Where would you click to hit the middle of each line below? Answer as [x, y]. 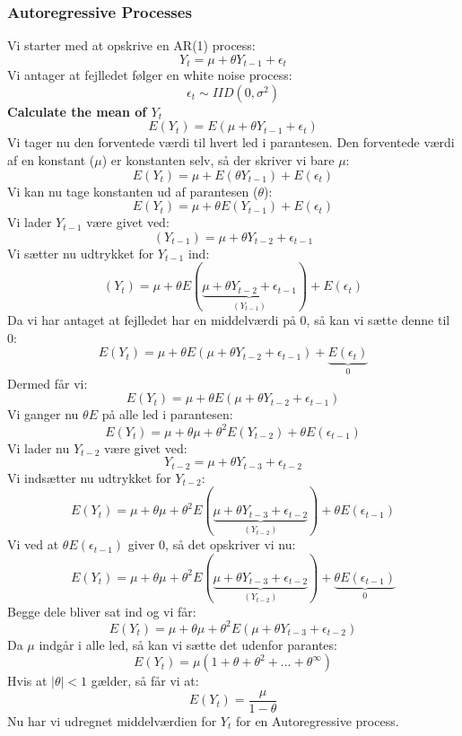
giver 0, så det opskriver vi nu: [212, 544]
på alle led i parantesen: [167, 414]
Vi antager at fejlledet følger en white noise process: [150, 75]
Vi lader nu [39, 447]
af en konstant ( [51, 160]
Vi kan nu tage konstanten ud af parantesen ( [133, 191]
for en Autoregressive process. [317, 720]
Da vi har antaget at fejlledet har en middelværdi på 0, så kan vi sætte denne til [229, 320]
